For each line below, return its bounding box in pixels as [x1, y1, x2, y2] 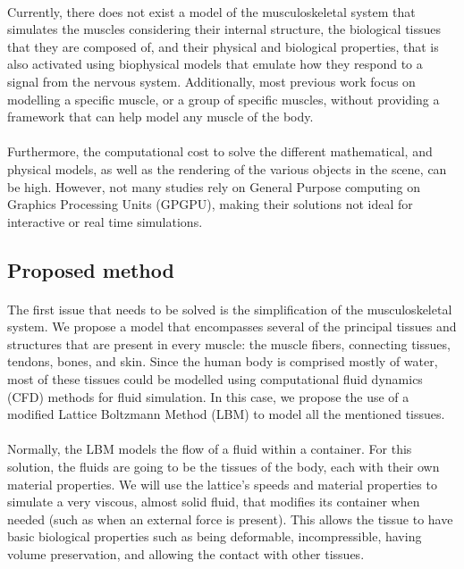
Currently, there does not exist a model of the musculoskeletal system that [7, 2, 416, 21]
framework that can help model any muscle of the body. [7, 107, 314, 126]
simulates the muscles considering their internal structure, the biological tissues [7, 20, 442, 38]
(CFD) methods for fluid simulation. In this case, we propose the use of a [7, 387, 409, 406]
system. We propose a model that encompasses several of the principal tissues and [7, 317, 457, 336]
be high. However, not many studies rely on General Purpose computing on [7, 177, 420, 196]
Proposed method [7, 255, 174, 283]
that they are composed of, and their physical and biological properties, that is [7, 37, 439, 55]
